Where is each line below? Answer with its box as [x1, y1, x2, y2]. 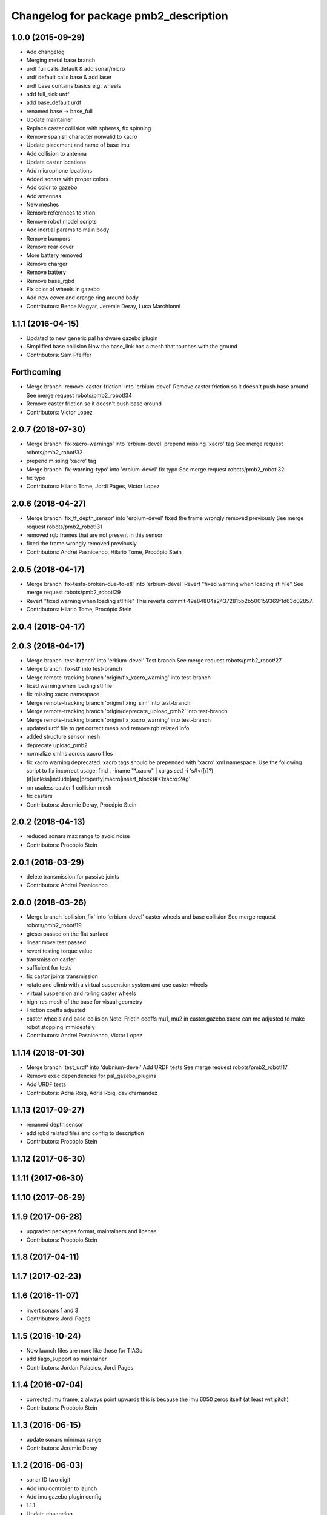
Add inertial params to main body [26, 226, 110, 233]
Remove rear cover [26, 243, 74, 251]
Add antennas [26, 192, 62, 199]
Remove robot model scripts [26, 218, 97, 225]
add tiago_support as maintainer [26, 1355, 107, 1363]
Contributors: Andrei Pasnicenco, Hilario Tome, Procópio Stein [26, 548, 182, 556]
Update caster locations [26, 158, 86, 166]
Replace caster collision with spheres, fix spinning [26, 124, 151, 132]
